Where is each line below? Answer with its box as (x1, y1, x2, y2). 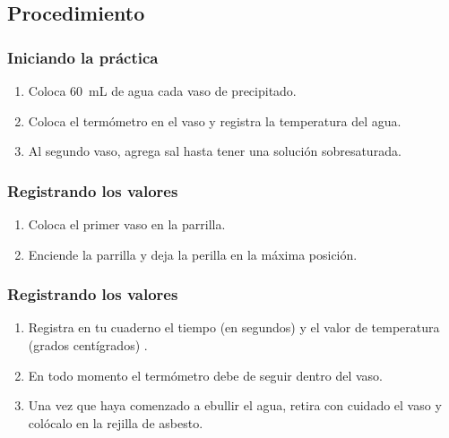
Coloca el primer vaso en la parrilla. (28, 215, 226, 233)
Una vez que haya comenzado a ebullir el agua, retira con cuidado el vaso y (28, 396, 442, 415)
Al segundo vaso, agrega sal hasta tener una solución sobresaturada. (28, 142, 402, 160)
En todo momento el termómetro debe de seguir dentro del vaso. (28, 365, 383, 384)
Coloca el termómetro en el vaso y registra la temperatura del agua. (28, 111, 402, 130)
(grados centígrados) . (28, 336, 148, 354)
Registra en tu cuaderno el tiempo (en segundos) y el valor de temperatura (28, 318, 440, 337)
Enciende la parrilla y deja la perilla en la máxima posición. (28, 245, 358, 263)
